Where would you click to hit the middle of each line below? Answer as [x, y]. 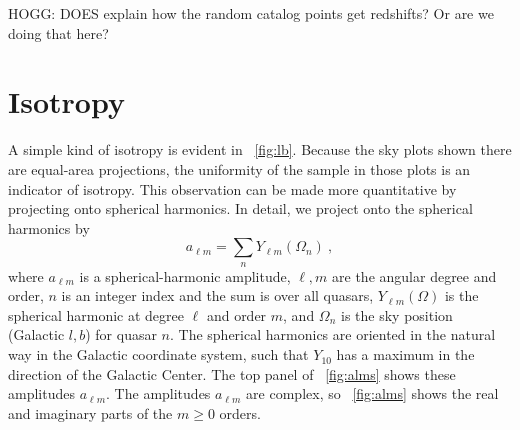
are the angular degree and [414, 275]
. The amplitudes [158, 393]
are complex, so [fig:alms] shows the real [372, 393]
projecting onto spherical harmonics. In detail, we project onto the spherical [240, 208]
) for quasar [121, 334]
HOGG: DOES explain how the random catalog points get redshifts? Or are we [251, 13]
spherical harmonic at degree [96, 314]
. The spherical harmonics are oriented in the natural [333, 334]
